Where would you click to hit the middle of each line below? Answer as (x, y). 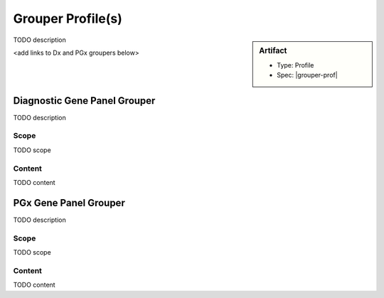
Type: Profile (295, 65)
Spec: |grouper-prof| (307, 75)
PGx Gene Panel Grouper (69, 203)
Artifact (273, 50)
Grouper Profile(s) (68, 18)
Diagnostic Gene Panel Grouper (84, 101)
